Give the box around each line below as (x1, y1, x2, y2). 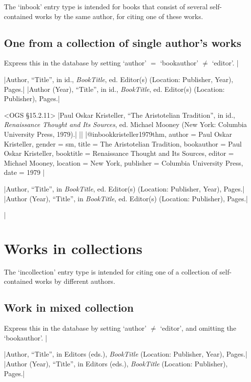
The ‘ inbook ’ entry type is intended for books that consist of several (4, 1, 208, 11)
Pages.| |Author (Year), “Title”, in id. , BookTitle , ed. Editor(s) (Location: (4, 84, 225, 94)
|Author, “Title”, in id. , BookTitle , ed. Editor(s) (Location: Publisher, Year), (4, 74, 233, 84)
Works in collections (4, 238, 143, 258)
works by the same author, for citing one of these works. (35, 11, 203, 21)
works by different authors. (35, 276, 115, 286)
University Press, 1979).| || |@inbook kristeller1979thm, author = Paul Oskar (4, 128, 232, 139)
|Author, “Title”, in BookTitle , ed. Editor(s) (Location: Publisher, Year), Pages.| (4, 183, 245, 193)
